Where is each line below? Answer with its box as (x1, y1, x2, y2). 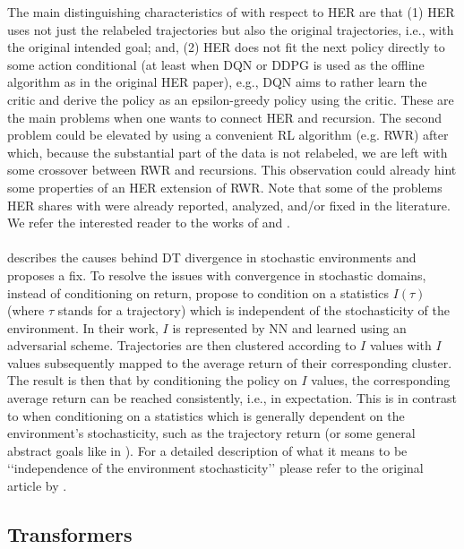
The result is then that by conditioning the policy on (7, 371, 297, 390)
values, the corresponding (311, 371, 451, 390)
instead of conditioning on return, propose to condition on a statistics (7, 283, 389, 302)
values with (369, 336, 432, 355)
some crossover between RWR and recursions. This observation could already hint (7, 160, 457, 179)
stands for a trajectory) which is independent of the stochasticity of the (57, 301, 450, 320)
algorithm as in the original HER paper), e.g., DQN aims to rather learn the (7, 73, 427, 91)
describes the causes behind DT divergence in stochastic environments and (7, 248, 417, 267)
